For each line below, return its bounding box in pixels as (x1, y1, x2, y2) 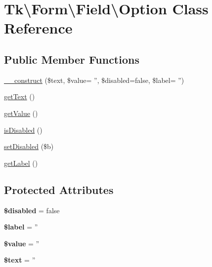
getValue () (4, 108, 38, 118)
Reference (4, 18, 73, 38)
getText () (4, 91, 35, 102)
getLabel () (4, 157, 38, 168)
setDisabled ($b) (4, 141, 54, 152)
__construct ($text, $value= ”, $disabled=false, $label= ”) (4, 75, 184, 85)
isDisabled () (4, 124, 42, 135)
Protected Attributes (4, 182, 114, 197)
